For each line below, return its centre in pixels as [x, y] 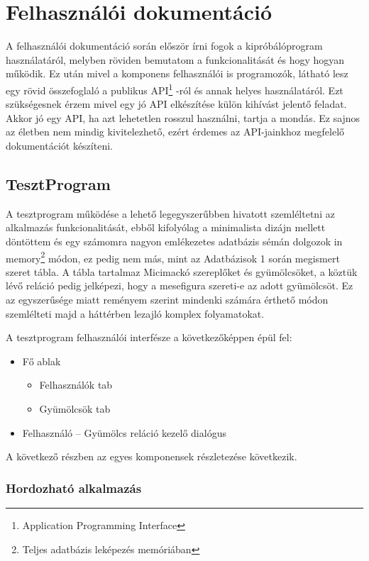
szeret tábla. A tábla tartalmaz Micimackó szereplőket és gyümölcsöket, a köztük [182, 271]
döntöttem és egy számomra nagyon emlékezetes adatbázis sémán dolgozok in [174, 241]
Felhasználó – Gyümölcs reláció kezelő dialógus [124, 432]
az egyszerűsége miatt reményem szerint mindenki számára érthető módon [167, 299]
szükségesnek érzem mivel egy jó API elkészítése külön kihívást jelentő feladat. [176, 104]
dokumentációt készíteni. [59, 145]
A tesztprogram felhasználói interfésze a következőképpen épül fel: [149, 337]
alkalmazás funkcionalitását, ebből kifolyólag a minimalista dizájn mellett [166, 227]
